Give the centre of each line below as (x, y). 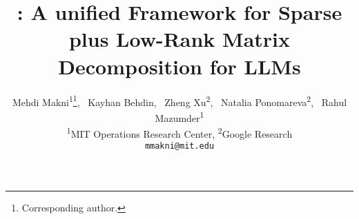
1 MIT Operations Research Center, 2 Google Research (179, 133)
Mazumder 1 (179, 116)
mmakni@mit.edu (179, 146)
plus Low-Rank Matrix (179, 39)
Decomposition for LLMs (179, 66)
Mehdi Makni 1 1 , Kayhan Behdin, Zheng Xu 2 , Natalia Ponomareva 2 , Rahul (179, 101)
